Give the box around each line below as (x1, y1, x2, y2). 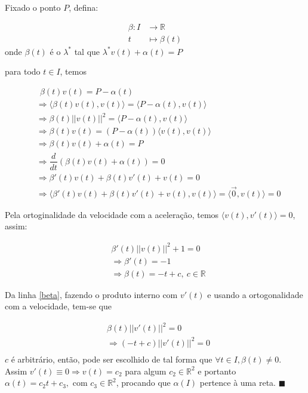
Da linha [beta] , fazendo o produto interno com (5, 288, 178, 300)
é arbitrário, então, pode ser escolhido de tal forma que (11, 352, 212, 365)
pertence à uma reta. (199, 376, 276, 389)
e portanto (198, 364, 236, 377)
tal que (74, 45, 100, 57)
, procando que (116, 376, 171, 389)
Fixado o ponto (5, 1, 61, 13)
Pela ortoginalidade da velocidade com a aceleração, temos (5, 208, 219, 220)
